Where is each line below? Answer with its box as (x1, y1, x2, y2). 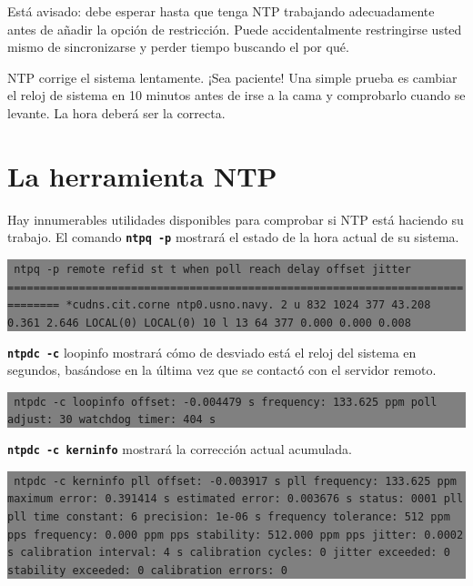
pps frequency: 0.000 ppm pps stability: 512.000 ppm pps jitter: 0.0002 (7, 528, 464, 541)
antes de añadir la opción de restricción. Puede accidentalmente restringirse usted (7, 19, 462, 38)
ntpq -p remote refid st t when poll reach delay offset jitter (14, 262, 411, 276)
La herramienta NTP (7, 157, 277, 194)
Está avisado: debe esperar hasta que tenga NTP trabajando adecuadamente (7, 2, 435, 20)
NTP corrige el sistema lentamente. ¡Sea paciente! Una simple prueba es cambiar (7, 67, 458, 86)
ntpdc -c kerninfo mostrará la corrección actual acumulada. (7, 439, 352, 459)
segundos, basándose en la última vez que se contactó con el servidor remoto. (7, 360, 437, 379)
